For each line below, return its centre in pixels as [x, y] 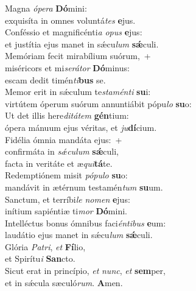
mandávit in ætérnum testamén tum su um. [84, 187]
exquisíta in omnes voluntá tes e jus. [70, 20]
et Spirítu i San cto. [40, 258]
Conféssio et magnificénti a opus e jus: [74, 32]
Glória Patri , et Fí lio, [45, 246]
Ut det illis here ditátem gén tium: [67, 115]
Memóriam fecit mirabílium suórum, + [78, 56]
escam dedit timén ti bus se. [55, 79]
